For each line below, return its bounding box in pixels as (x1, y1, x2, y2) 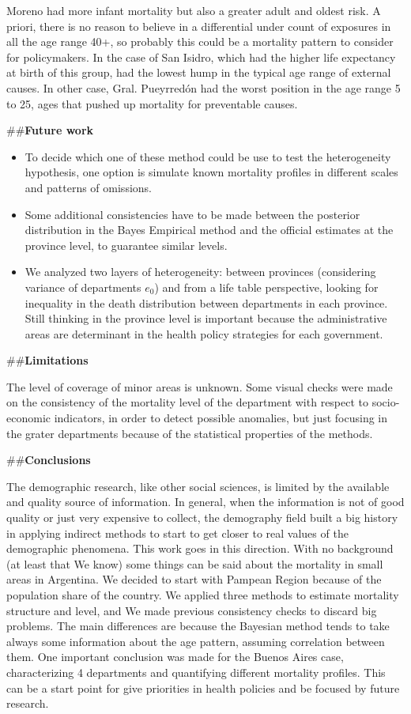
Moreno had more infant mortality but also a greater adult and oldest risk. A (6, 2, 381, 18)
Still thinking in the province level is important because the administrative (25, 310, 387, 327)
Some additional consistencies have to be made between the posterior (25, 206, 360, 222)
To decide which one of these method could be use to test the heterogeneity (25, 148, 391, 164)
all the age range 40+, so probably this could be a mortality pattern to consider (6, 33, 394, 50)
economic (6, 410, 51, 426)
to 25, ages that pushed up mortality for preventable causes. (6, 95, 298, 111)
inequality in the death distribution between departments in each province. (25, 294, 388, 311)
